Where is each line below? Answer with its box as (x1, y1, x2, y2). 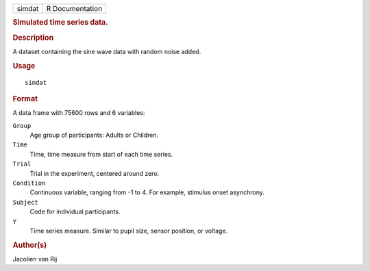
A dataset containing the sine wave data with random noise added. (12, 47, 201, 55)
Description (12, 33, 54, 42)
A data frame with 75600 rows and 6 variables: (12, 109, 145, 117)
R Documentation (46, 4, 103, 13)
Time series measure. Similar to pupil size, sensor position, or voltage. (29, 227, 228, 235)
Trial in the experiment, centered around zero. (29, 169, 160, 177)
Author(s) (12, 240, 47, 250)
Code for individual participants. (29, 207, 121, 216)
